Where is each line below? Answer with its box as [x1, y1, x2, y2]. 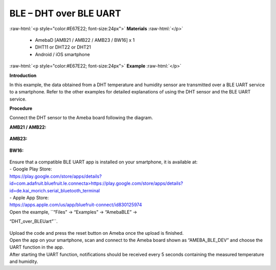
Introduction [9, 72, 37, 79]
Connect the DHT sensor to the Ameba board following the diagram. [9, 115, 153, 121]
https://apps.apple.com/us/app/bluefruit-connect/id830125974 [9, 202, 143, 208]
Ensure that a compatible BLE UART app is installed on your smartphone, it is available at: [9, 159, 198, 165]
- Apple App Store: [9, 194, 49, 201]
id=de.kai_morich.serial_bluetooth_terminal [9, 187, 100, 193]
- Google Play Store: [9, 166, 52, 172]
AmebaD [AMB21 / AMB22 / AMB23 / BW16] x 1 [35, 37, 135, 43]
